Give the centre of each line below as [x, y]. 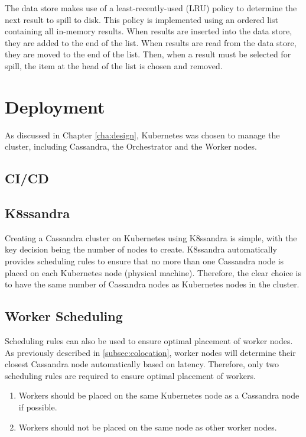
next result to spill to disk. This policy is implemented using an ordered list [142, 19]
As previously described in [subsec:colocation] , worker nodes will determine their [150, 352]
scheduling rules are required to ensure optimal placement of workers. [130, 375]
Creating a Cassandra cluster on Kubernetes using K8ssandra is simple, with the [151, 237]
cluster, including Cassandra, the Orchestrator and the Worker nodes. [131, 146]
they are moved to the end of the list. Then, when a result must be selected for [148, 54]
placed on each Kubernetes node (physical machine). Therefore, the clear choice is [153, 272]
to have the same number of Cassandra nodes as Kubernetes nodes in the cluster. [152, 284]
